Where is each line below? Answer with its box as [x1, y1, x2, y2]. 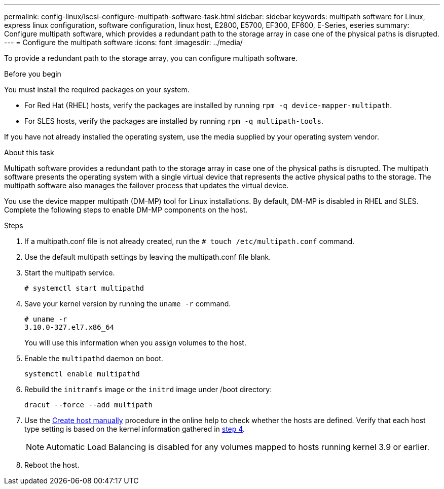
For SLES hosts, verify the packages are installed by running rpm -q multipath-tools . [24, 117, 323, 125]
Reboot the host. [24, 461, 80, 469]
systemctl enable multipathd [24, 370, 140, 378]
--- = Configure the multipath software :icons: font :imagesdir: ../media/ [4, 38, 243, 47]
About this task [4, 148, 54, 157]
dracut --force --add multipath [24, 401, 153, 409]
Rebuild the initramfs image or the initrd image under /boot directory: [24, 385, 272, 394]
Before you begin [4, 69, 61, 78]
